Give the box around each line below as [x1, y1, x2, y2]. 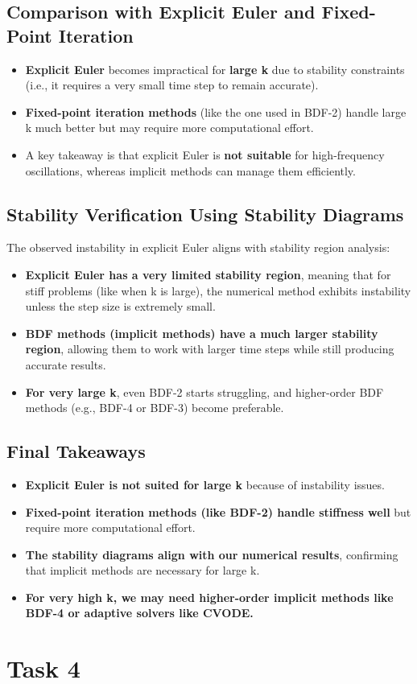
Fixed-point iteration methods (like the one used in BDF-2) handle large [25, 103, 407, 120]
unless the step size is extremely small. [25, 298, 216, 315]
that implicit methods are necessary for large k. [25, 562, 260, 579]
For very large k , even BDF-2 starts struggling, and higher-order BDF [25, 383, 384, 400]
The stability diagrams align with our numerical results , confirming [25, 546, 398, 562]
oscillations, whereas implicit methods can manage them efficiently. [25, 162, 356, 179]
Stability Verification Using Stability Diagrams [6, 201, 404, 226]
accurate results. [25, 356, 106, 373]
